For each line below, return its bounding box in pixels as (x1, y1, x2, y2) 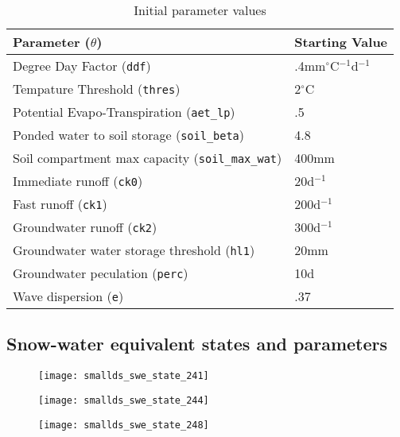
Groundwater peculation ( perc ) (13, 264, 188, 282)
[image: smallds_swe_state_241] (38, 370, 209, 382)
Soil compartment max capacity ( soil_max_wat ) (13, 149, 282, 167)
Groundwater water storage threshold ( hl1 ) (13, 241, 255, 259)
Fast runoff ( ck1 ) (13, 195, 107, 213)
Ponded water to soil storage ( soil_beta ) (13, 126, 245, 144)
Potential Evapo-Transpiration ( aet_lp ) (13, 102, 235, 121)
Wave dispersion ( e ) (13, 287, 124, 305)
